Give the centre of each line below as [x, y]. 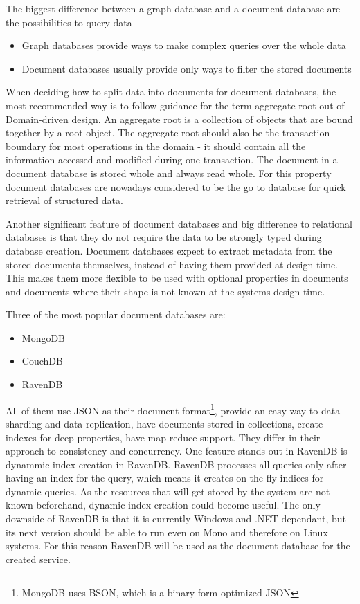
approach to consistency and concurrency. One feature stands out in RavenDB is [177, 451]
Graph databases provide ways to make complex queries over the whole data [184, 45]
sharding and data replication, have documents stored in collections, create [164, 423]
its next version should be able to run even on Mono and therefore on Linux [167, 532]
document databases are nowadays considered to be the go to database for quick [176, 186]
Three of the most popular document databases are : [116, 314]
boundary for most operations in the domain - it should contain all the [156, 146]
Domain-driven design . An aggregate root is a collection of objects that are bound [179, 119]
